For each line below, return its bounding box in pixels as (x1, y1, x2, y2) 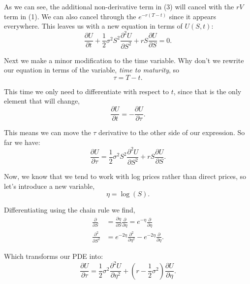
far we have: (4, 137, 40, 147)
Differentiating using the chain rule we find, (4, 205, 135, 215)
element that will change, (4, 96, 80, 106)
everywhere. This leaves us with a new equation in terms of (4, 21, 183, 31)
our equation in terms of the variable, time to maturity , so (4, 65, 180, 75)
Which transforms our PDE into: (4, 251, 103, 261)
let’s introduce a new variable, (4, 180, 95, 191)
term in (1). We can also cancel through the (4, 11, 136, 21)
